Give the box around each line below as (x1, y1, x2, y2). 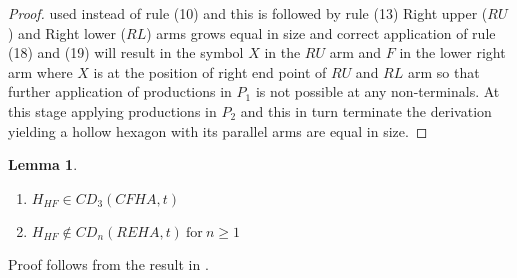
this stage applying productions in (8, 100, 217, 121)
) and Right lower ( (8, 22, 127, 43)
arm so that (407, 61, 480, 82)
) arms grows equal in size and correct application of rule (146, 22, 496, 43)
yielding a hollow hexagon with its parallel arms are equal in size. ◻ (8, 120, 428, 141)
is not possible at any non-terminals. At (255, 81, 500, 102)
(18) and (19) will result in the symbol (8, 42, 244, 63)
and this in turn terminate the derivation (240, 100, 492, 121)
